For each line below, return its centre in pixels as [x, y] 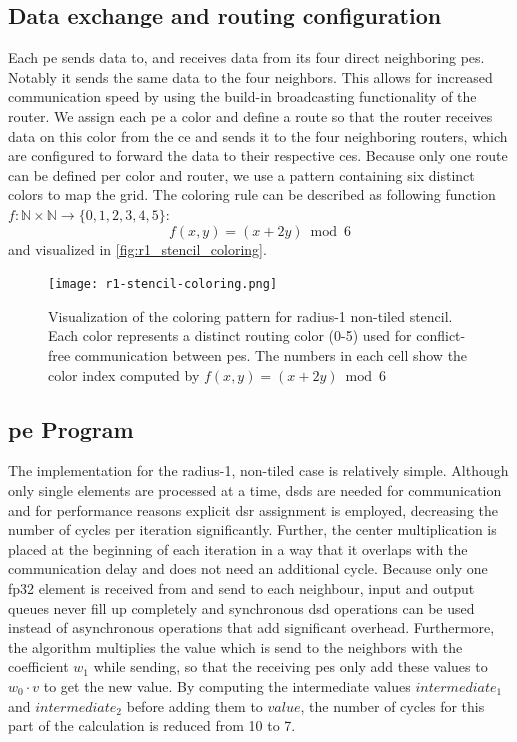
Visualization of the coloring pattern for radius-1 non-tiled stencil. [250, 315]
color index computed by [124, 374]
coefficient [38, 666]
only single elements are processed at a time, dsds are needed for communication [255, 489]
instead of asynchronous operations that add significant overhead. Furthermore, [251, 627]
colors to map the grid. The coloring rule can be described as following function [252, 194]
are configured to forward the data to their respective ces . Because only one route [258, 155]
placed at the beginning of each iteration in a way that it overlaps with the [238, 548]
